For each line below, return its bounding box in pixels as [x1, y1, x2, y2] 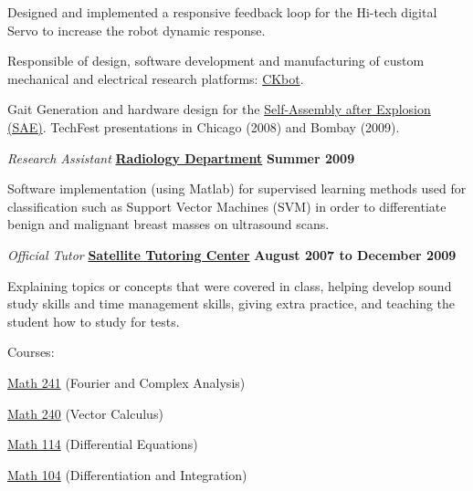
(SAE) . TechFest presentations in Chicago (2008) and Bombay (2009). [7, 117, 400, 136]
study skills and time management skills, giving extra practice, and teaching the [7, 294, 456, 313]
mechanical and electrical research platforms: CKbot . [7, 68, 304, 88]
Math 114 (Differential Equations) [7, 434, 198, 454]
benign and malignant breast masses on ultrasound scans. [7, 214, 330, 234]
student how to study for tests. [7, 311, 180, 330]
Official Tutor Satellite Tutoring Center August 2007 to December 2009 [7, 245, 457, 264]
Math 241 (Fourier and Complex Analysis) [7, 372, 246, 392]
